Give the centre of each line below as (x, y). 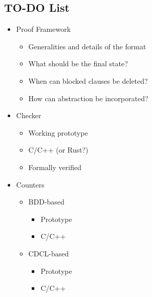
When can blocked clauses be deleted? (88, 80)
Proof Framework (44, 29)
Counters (30, 184)
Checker (29, 115)
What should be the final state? (78, 63)
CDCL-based (49, 253)
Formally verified (55, 167)
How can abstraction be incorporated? (88, 98)
